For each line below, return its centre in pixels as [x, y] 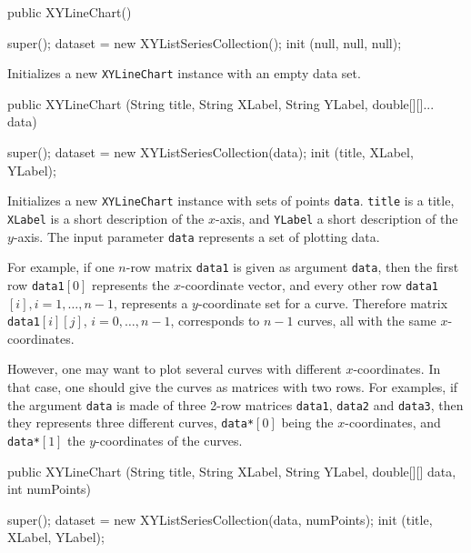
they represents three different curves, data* [131, 422]
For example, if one [61, 267]
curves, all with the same [367, 321]
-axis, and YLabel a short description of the [337, 218]
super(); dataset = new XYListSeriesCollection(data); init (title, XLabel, [210, 152]
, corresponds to [215, 321]
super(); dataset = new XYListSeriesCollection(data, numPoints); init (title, [220, 519]
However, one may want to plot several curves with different [175, 369]
